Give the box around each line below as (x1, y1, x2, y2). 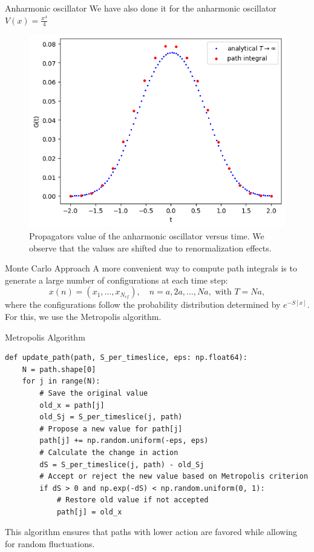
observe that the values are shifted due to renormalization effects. (29, 241, 272, 254)
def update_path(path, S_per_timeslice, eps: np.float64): (5, 353, 247, 362)
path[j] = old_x (56, 507, 122, 516)
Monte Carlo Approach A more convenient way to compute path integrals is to (5, 262, 297, 274)
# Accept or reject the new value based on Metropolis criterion (39, 472, 309, 481)
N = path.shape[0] (22, 365, 96, 374)
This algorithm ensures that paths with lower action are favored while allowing (5, 525, 298, 538)
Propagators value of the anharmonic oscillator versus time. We (29, 230, 264, 242)
